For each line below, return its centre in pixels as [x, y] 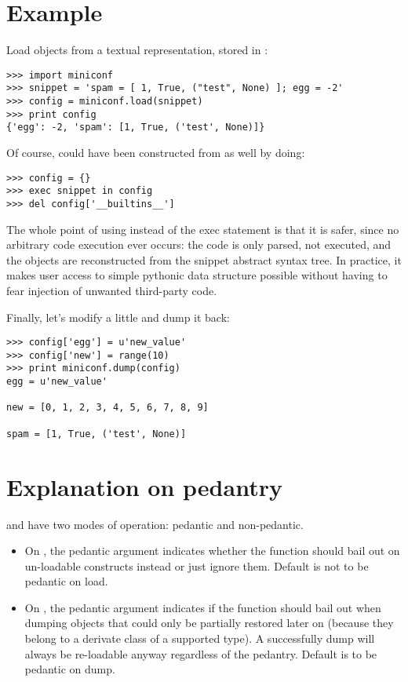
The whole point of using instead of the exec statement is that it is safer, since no [203, 229]
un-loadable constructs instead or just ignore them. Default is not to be [197, 565]
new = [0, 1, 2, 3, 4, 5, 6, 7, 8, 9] [107, 408]
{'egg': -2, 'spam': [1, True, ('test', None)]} [136, 128]
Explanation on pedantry [144, 486]
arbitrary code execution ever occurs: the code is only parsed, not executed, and [199, 244]
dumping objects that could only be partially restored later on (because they [209, 623]
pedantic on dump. [70, 669]
